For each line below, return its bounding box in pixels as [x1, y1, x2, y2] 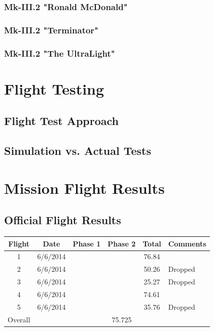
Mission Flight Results [4, 177, 165, 198]
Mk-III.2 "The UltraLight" [4, 47, 115, 59]
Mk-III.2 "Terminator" [4, 23, 98, 36]
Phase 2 [108, 238, 136, 249]
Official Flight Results [4, 212, 121, 228]
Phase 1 [73, 238, 101, 249]
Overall [8, 314, 30, 324]
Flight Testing [4, 78, 104, 99]
